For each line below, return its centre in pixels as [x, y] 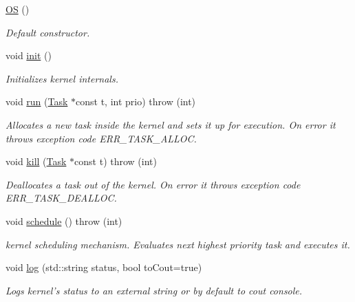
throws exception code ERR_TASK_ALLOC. [101, 138]
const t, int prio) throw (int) [136, 101]
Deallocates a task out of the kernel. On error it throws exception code [153, 184]
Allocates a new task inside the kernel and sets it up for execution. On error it [171, 124]
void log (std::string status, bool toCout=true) [104, 267]
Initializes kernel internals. [62, 78]
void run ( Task [37, 101]
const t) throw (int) [116, 161]
